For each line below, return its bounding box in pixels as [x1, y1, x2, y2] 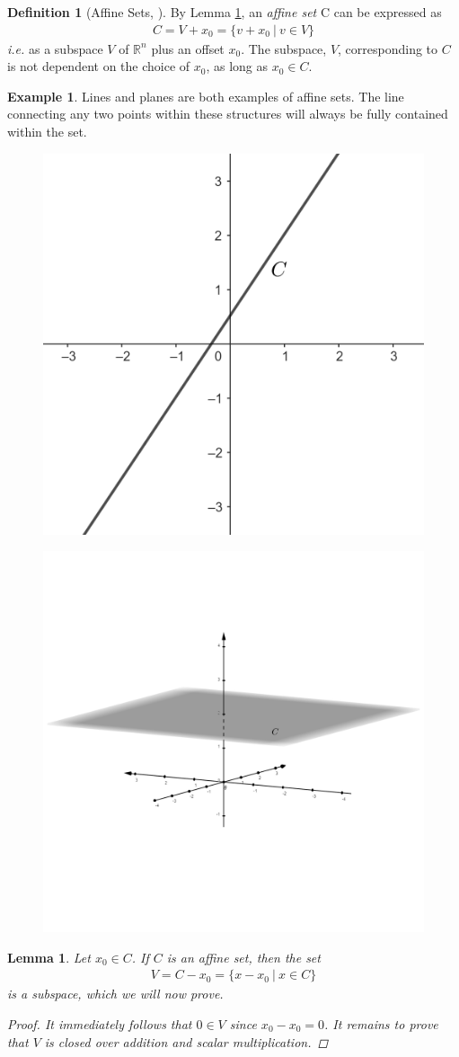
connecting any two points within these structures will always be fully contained [7, 104, 448, 123]
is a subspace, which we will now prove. [7, 984, 224, 1003]
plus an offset [151, 39, 225, 58]
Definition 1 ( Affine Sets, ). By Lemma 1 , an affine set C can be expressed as [7, 3, 442, 21]
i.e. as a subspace [7, 39, 103, 58]
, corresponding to [338, 39, 438, 58]
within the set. [7, 122, 87, 140]
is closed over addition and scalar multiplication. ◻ [44, 1032, 329, 1051]
